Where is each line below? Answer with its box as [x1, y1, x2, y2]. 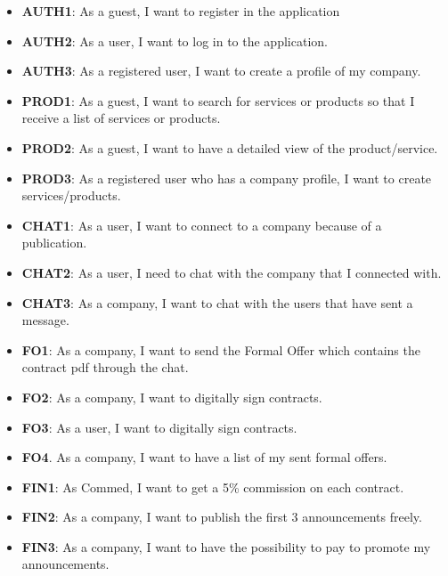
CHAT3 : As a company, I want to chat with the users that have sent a [21, 293, 413, 312]
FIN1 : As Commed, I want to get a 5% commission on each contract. [21, 477, 404, 496]
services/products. [21, 186, 121, 205]
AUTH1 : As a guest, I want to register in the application [21, 2, 340, 20]
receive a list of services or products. [21, 109, 221, 127]
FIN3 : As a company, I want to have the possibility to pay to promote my [21, 537, 431, 556]
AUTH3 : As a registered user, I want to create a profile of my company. [21, 61, 421, 80]
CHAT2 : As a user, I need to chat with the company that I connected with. [21, 263, 442, 281]
